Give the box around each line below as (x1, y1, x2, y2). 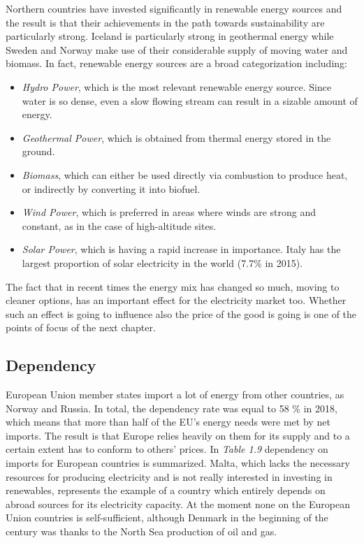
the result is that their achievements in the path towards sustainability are (6, 15, 325, 29)
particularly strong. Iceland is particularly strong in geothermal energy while (6, 29, 334, 43)
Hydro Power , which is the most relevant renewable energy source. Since (22, 79, 332, 94)
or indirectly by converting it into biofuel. (22, 181, 201, 196)
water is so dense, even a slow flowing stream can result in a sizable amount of (22, 93, 358, 108)
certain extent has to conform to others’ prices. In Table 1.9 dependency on (6, 442, 328, 456)
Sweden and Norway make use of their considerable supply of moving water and (6, 42, 348, 57)
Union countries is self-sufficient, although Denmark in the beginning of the (6, 510, 328, 525)
